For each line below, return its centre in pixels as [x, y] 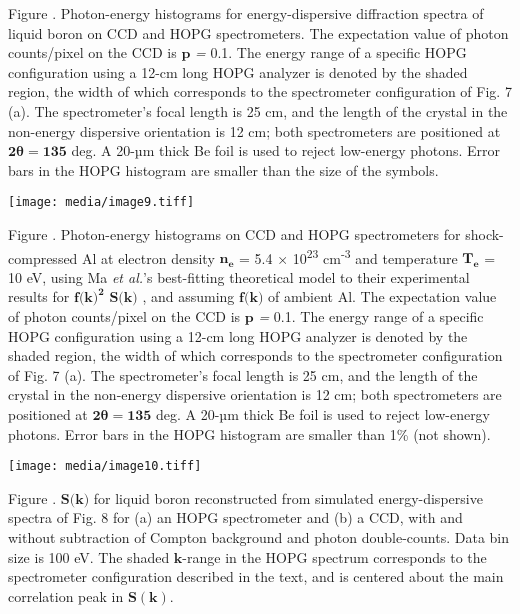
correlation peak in [66, 595]
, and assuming [188, 296]
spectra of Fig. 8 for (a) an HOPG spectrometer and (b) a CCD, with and [235, 517]
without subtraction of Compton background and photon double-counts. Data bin [259, 537]
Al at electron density [148, 257]
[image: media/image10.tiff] [105, 466]
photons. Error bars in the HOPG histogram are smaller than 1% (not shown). [249, 433]
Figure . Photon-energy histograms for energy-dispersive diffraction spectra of [246, 13]
